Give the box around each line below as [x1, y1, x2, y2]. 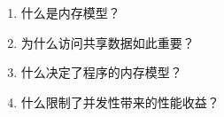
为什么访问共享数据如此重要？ [20, 33, 195, 51]
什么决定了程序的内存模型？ [20, 63, 182, 82]
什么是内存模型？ [20, 4, 120, 21]
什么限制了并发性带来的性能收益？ [20, 92, 220, 111]
